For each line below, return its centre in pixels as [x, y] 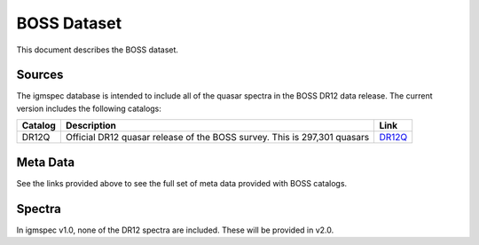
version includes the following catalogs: [89, 108]
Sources [40, 75]
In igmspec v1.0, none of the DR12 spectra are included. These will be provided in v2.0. [175, 230]
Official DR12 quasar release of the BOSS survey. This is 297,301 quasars [217, 138]
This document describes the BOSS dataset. [98, 50]
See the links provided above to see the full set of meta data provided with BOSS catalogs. [182, 183]
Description [91, 126]
